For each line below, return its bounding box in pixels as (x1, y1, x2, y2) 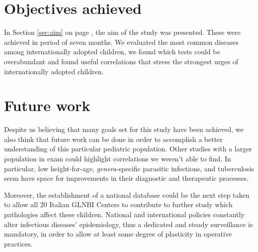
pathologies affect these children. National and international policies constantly (4, 209, 245, 219)
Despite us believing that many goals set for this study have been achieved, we (4, 124, 244, 134)
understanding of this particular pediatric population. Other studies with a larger (4, 143, 252, 154)
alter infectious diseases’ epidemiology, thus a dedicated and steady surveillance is (4, 219, 253, 229)
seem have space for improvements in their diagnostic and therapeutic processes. (4, 173, 249, 183)
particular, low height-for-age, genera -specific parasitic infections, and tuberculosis (4, 163, 254, 173)
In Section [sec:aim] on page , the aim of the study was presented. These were (4, 27, 241, 37)
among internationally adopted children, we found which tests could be (4, 46, 220, 57)
